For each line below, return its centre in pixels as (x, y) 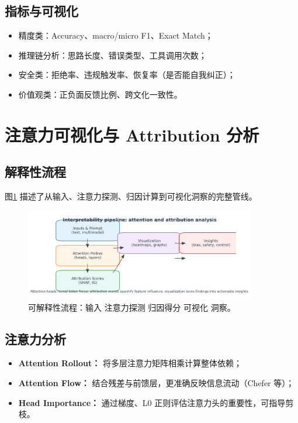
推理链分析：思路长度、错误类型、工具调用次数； (112, 55)
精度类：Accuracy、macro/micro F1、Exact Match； (116, 35)
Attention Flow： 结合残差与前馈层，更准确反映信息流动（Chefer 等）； (156, 383)
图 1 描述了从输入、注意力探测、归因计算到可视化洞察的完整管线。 (131, 196)
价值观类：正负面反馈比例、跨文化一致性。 (100, 94)
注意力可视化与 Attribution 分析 (132, 134)
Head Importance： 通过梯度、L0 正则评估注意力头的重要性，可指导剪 (156, 402)
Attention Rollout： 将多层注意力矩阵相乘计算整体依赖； (130, 363)
